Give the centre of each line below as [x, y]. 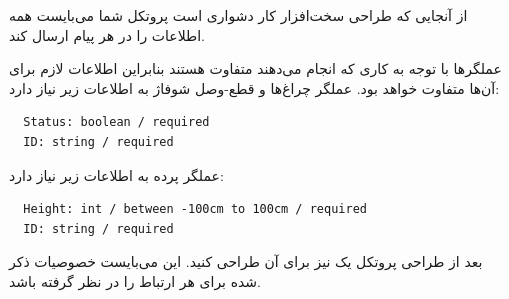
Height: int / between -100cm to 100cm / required [195, 209]
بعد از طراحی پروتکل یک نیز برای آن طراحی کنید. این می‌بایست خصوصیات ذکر [246, 261]
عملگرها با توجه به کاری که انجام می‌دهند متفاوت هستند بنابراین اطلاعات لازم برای [255, 68]
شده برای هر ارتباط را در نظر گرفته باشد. [135, 280]
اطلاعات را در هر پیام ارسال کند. [107, 34]
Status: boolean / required [116, 122]
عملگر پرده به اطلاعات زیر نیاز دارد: [116, 174]
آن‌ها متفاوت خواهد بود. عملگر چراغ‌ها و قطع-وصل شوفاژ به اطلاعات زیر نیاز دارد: [254, 87]
